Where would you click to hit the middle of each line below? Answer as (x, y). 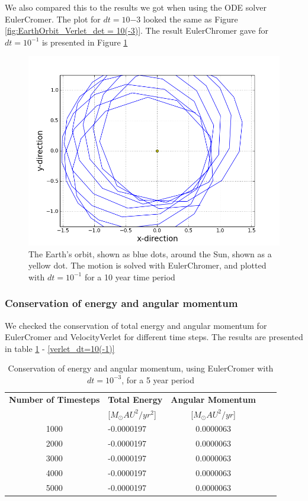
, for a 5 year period (158, 379)
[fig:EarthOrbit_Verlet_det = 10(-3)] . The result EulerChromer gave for (137, 30)
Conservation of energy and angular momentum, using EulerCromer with (141, 368)
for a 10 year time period (130, 277)
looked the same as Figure (190, 19)
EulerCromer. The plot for (53, 19)
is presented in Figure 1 (85, 42)
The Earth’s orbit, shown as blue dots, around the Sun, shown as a (150, 253)
